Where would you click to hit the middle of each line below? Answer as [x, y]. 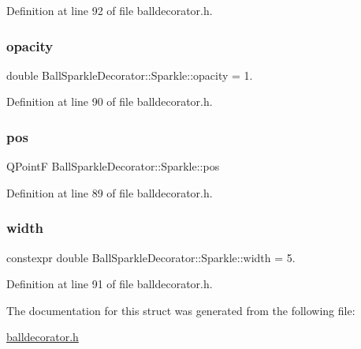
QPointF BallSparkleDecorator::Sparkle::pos [113, 166]
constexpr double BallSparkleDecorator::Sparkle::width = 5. [151, 257]
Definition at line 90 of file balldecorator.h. [110, 101]
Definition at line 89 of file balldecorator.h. [110, 192]
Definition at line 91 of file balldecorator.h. [110, 284]
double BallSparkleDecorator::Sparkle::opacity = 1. [130, 75]
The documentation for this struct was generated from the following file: [181, 310]
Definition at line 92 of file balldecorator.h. [110, 10]
